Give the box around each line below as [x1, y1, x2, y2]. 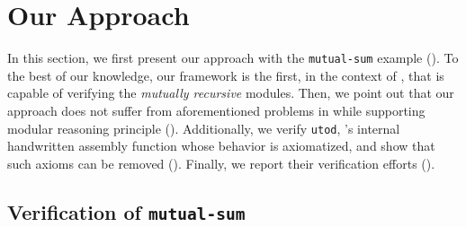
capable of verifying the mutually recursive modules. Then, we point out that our [7, 83, 454, 102]
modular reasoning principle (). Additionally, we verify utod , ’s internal [7, 118, 400, 137]
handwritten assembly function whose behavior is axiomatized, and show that [7, 136, 435, 155]
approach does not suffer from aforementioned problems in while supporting [7, 100, 426, 119]
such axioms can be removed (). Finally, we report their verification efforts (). [7, 153, 435, 172]
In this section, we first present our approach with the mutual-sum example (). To [7, 48, 459, 67]
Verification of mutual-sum [7, 197, 246, 225]
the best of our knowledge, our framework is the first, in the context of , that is [7, 65, 444, 84]
